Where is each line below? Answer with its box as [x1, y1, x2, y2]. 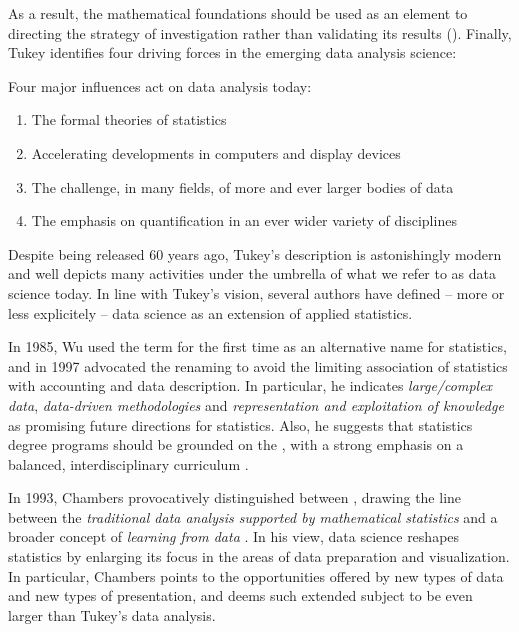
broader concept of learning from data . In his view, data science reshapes [8, 526, 460, 547]
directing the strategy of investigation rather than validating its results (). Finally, [8, 22, 512, 43]
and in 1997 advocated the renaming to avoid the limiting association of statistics [8, 355, 508, 376]
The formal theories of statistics [31, 109, 227, 130]
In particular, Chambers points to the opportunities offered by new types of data [8, 565, 504, 586]
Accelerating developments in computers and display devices [31, 142, 401, 163]
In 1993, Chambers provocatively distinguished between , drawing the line [8, 487, 462, 508]
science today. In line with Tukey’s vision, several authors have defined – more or [8, 282, 505, 303]
